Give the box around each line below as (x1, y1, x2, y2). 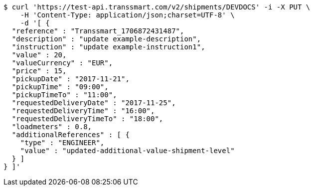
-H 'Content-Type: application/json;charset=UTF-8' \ (20, 11, 235, 19)
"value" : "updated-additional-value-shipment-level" (20, 147, 235, 155)
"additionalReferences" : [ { (11, 131, 130, 139)
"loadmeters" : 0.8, (11, 123, 92, 131)
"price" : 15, (11, 67, 67, 75)
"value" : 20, (11, 51, 67, 59)
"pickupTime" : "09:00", (11, 83, 109, 91)
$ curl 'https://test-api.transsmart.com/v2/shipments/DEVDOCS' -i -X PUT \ (3, 3, 311, 11)
